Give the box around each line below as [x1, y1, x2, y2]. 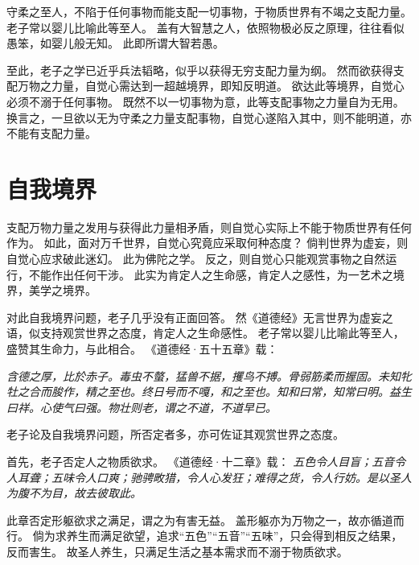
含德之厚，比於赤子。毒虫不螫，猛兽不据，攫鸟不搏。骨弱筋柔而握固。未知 [6, 367, 401, 384]
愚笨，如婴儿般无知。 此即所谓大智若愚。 [6, 35, 224, 52]
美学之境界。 [28, 282, 97, 299]
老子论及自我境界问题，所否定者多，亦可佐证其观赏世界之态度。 [6, 426, 344, 443]
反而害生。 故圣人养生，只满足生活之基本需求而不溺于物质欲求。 [6, 542, 348, 559]
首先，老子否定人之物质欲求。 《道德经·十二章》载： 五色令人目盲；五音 [6, 453, 395, 469]
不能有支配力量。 [6, 125, 97, 142]
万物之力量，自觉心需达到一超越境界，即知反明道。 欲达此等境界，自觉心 [17, 77, 405, 94]
